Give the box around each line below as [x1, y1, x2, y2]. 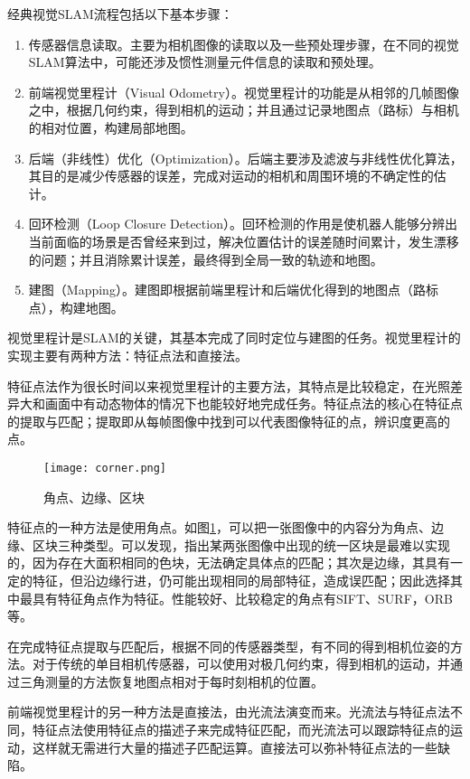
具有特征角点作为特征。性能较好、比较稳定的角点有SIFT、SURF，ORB [32, 588, 453, 607]
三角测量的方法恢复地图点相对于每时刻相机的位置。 [19, 671, 324, 690]
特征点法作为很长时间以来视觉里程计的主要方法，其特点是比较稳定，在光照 [7, 376, 450, 395]
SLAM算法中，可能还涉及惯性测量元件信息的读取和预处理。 [28, 52, 381, 71]
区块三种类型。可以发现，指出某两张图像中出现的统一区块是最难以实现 [32, 535, 450, 554]
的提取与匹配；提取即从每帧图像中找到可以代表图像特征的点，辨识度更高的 [7, 411, 450, 430]
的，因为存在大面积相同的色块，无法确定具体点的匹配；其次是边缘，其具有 [7, 553, 450, 572]
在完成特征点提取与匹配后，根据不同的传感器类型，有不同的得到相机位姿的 [7, 636, 450, 655]
